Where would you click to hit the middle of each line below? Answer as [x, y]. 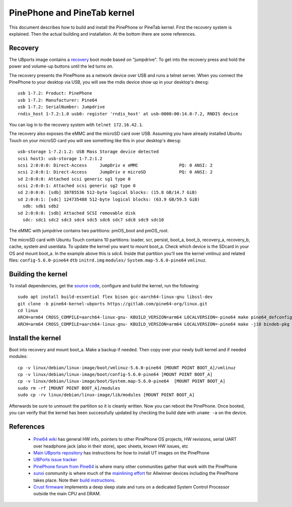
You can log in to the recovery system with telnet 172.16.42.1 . [76, 125]
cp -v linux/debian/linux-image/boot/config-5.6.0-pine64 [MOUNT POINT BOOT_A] [115, 374]
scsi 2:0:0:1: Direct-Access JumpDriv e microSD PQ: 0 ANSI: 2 [115, 172]
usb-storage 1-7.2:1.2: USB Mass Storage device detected [88, 152]
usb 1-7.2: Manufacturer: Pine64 [57, 100]
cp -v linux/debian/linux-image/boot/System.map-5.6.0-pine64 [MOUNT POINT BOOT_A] [122, 381]
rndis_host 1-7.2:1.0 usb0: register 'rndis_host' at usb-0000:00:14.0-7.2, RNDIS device [128, 114]
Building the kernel [38, 274]
